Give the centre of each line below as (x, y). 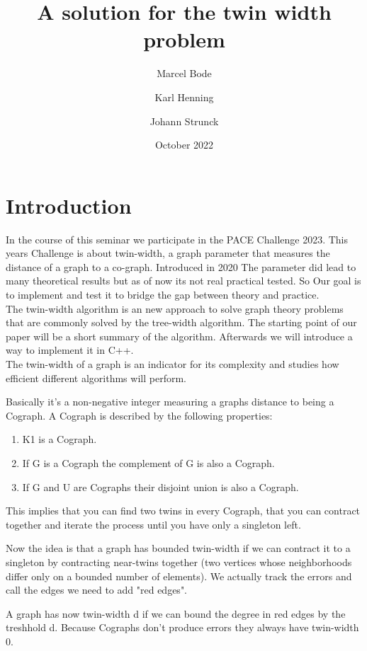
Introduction (69, 205)
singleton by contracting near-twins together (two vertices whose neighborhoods (179, 561)
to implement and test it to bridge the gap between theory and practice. (163, 294)
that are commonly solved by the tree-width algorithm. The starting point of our (181, 322)
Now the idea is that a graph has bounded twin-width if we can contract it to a (178, 548)
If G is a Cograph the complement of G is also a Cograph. (148, 462)
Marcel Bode (184, 73)
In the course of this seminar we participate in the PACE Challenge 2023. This (177, 239)
